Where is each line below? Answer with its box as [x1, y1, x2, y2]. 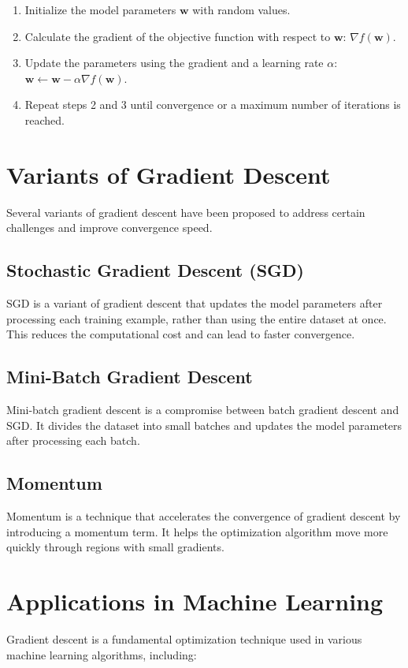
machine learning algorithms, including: [6, 646, 197, 662]
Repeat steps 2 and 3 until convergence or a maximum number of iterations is [24, 96, 401, 113]
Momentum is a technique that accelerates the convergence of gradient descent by [6, 508, 401, 524]
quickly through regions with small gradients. [6, 539, 224, 555]
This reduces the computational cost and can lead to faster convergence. [6, 326, 355, 342]
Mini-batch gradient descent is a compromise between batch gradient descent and [6, 401, 399, 418]
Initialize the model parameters [24, 2, 176, 17]
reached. [24, 111, 65, 128]
